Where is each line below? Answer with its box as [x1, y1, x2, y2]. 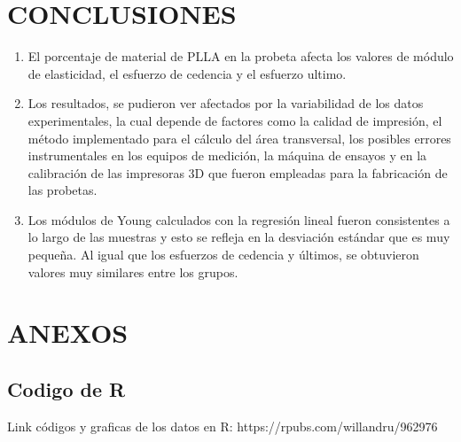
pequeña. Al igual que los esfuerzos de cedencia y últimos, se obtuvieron [27, 245, 419, 264]
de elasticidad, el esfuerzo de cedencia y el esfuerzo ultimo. [27, 64, 347, 82]
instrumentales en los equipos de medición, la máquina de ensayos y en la [27, 146, 427, 165]
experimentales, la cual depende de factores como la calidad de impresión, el [27, 111, 442, 129]
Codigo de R [7, 376, 126, 403]
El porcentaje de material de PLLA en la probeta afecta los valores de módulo [27, 47, 454, 66]
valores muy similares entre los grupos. [27, 262, 238, 281]
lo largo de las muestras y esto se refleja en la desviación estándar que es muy [27, 228, 450, 246]
